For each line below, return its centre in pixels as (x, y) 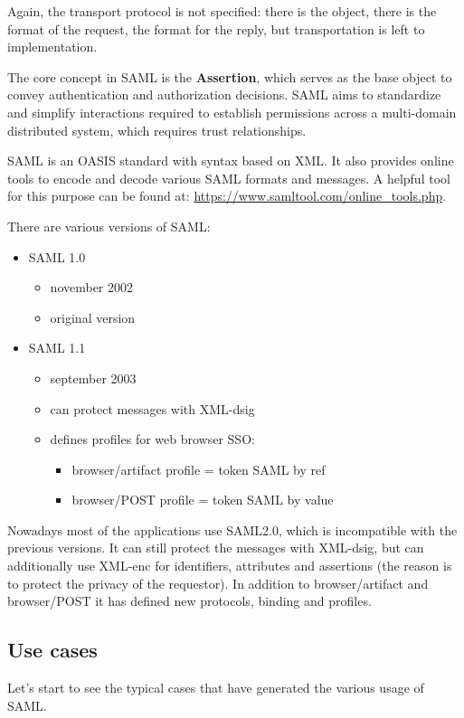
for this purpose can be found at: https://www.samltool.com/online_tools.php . (227, 196)
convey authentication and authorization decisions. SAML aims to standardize (224, 94)
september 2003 (93, 378)
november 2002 (92, 287)
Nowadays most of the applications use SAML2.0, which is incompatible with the (232, 529)
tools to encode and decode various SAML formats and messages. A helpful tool (229, 178)
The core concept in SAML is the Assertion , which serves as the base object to (230, 76)
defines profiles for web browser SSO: (152, 439)
